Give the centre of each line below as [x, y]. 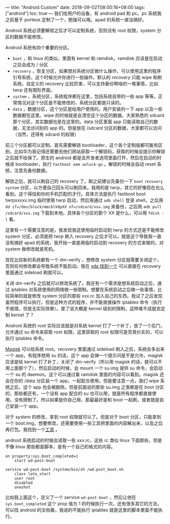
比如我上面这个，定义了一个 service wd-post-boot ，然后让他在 [71, 497]
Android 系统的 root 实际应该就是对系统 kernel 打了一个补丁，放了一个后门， [85, 326]
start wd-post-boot [35, 461]
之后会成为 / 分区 [30, 65]
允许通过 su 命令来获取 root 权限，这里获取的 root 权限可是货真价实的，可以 [84, 332]
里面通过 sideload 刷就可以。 [36, 272]
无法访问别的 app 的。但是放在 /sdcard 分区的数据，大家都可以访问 [92, 128]
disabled [24, 483]
